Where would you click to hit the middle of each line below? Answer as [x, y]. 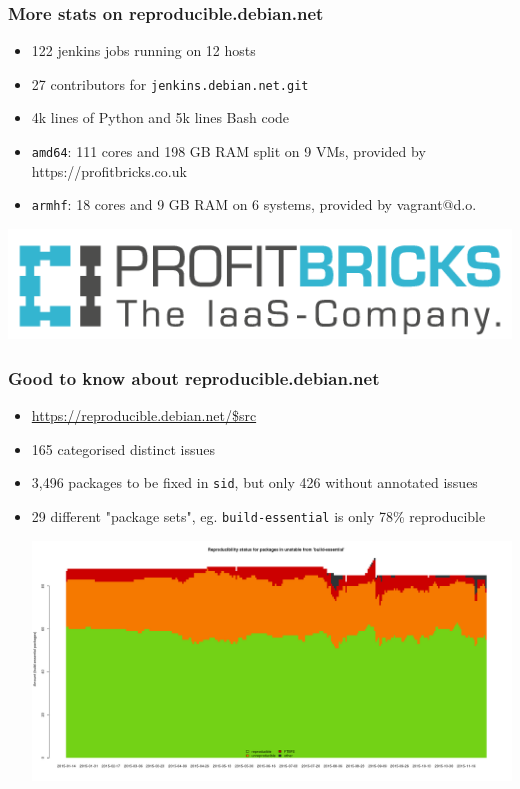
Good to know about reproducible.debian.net [194, 377]
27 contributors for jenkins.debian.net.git [170, 83]
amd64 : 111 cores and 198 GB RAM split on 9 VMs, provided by [228, 151]
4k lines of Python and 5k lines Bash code [160, 117]
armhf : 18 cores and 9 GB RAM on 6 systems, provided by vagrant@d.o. [254, 204]
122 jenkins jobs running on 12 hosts [143, 50]
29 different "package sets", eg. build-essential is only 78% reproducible [258, 516]
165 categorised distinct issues [123, 448]
